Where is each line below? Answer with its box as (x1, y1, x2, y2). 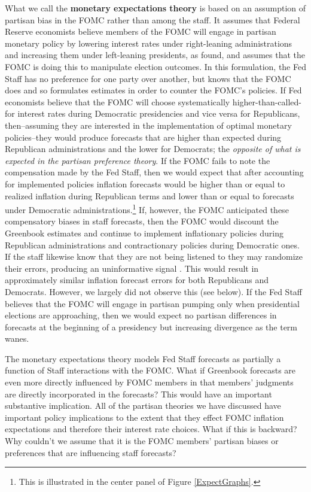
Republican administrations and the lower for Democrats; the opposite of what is (5, 142, 301, 155)
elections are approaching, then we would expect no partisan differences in (5, 309, 277, 321)
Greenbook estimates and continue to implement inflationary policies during (5, 226, 283, 239)
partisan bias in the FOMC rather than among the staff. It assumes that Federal (5, 13, 300, 26)
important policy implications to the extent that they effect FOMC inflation (5, 411, 284, 423)
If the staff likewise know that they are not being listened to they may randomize (5, 250, 303, 263)
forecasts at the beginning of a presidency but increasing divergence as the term (5, 320, 298, 333)
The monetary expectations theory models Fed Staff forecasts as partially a (5, 352, 281, 365)
